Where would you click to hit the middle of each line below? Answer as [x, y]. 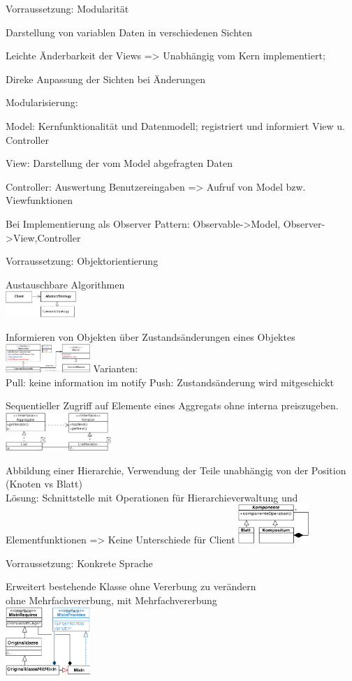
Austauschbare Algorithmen [65, 284]
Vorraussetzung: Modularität [67, 8]
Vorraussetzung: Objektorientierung [82, 261]
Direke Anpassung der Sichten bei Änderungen [105, 79]
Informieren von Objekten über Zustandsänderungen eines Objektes [151, 336]
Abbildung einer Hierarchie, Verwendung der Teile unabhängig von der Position [176, 470]
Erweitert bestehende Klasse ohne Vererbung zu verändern [131, 586]
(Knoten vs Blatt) [44, 484]
